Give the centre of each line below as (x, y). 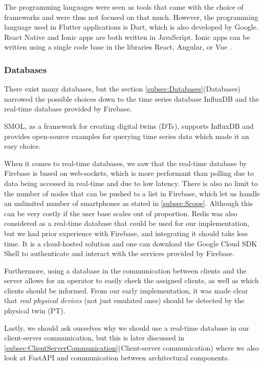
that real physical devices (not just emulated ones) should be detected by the (124, 300)
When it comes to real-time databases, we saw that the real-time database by (126, 163)
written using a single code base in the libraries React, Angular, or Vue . (118, 47)
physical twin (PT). (35, 311)
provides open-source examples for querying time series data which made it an (127, 136)
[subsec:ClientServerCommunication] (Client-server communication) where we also (131, 347)
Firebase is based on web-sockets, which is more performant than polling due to (129, 173)
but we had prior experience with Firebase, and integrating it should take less (126, 233)
